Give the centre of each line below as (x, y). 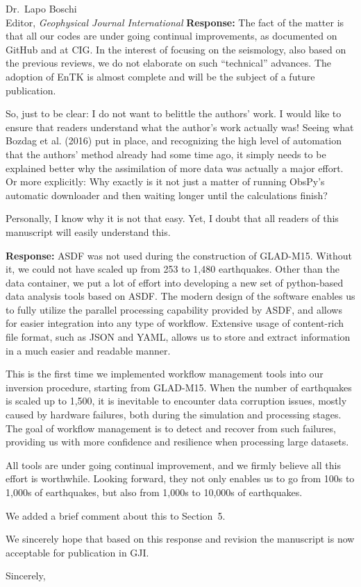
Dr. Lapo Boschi (41, 8)
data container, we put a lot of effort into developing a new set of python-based (175, 282)
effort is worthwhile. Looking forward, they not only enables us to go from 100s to (180, 478)
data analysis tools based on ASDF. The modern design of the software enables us (180, 296)
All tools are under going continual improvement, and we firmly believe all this (173, 465)
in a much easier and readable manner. (88, 350)
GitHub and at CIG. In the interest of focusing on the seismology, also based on (176, 49)
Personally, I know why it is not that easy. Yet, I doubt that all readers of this (172, 218)
